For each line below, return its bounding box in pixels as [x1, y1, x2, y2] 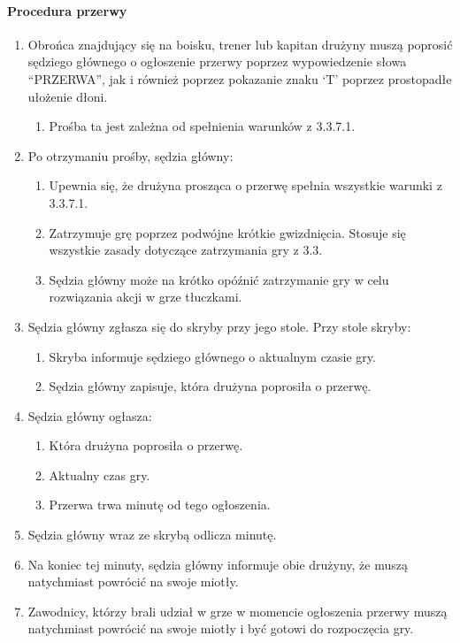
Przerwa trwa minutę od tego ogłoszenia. [49, 495, 271, 514]
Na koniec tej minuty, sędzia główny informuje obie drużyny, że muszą [27, 555, 408, 573]
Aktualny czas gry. [49, 465, 150, 484]
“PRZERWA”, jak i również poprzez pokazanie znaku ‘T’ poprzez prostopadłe [27, 69, 452, 88]
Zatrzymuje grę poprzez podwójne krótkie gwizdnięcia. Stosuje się [49, 223, 406, 241]
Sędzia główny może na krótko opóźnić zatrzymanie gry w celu [49, 270, 389, 288]
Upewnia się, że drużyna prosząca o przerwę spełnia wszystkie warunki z [49, 176, 442, 195]
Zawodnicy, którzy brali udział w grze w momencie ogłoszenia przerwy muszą [27, 601, 448, 620]
